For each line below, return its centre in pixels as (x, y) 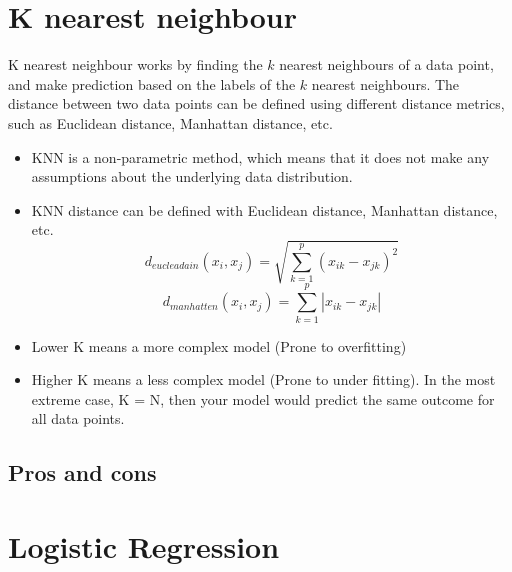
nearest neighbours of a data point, (386, 64)
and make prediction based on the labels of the (152, 83)
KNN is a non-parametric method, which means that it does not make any (260, 156)
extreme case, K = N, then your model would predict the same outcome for (263, 398)
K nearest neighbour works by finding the (135, 64)
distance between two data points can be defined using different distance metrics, (256, 103)
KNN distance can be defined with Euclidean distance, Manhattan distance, (264, 209)
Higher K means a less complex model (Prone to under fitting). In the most (263, 379)
